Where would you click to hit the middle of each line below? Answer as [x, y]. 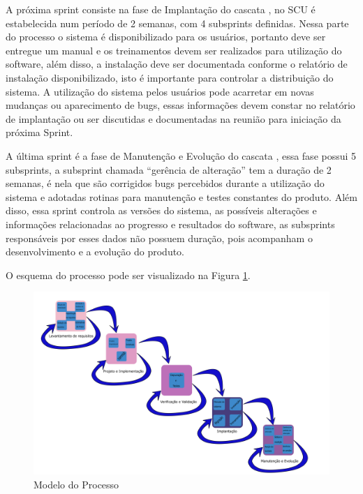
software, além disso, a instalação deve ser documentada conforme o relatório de [177, 64]
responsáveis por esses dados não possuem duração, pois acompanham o [159, 238]
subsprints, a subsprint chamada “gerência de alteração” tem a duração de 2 [169, 169]
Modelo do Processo [76, 484]
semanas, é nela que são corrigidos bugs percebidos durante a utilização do [165, 183]
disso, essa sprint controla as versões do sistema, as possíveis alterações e [161, 210]
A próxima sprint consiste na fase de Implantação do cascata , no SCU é [161, 9]
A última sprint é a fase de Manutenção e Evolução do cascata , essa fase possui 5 [181, 155]
